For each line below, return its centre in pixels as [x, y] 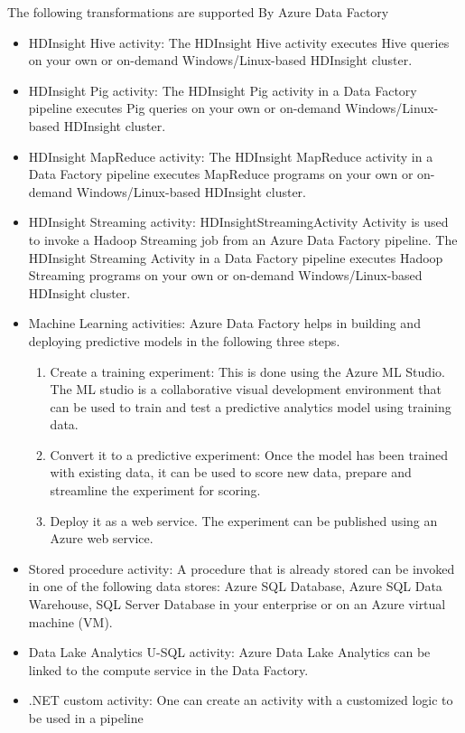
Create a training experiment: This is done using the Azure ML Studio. [247, 371]
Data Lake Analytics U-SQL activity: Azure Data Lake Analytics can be [229, 652]
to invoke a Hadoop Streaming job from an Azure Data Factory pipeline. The [243, 239]
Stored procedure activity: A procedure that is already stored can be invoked [242, 568]
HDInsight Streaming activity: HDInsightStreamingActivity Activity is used [238, 222]
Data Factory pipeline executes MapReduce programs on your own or [221, 174]
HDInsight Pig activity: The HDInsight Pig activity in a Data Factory [223, 90]
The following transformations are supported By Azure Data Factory [198, 12]
